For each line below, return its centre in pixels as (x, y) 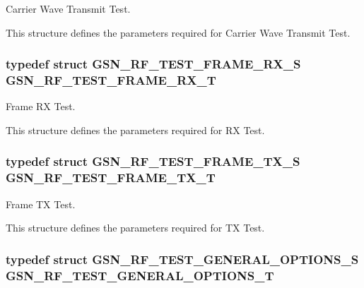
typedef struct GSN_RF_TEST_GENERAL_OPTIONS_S (182, 259)
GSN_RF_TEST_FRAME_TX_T (111, 178)
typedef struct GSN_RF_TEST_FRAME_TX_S (153, 161)
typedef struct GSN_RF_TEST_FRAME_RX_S (153, 64)
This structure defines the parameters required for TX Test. (135, 228)
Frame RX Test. (41, 106)
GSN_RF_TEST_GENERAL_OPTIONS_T (140, 275)
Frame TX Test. (41, 204)
